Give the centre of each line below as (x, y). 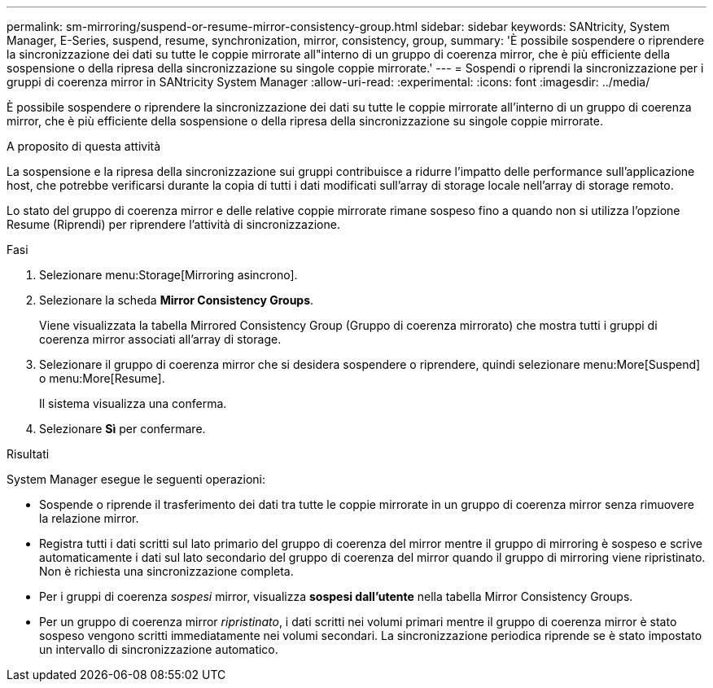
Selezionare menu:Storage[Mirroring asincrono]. (168, 275)
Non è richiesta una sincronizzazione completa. (166, 571)
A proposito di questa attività (84, 146)
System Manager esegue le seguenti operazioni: (136, 479)
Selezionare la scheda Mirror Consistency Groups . (177, 300)
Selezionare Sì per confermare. (122, 429)
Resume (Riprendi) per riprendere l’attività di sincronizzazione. (173, 224)
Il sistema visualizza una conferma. (133, 403)
